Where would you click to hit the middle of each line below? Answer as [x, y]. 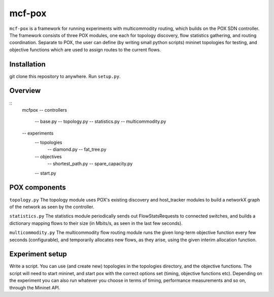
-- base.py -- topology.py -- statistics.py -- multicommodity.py [100, 121]
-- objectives [48, 156]
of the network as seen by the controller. [52, 207]
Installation [27, 64]
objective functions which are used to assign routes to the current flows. [85, 49]
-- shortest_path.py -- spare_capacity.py [90, 164]
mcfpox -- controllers [44, 110]
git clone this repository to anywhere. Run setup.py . [65, 76]
